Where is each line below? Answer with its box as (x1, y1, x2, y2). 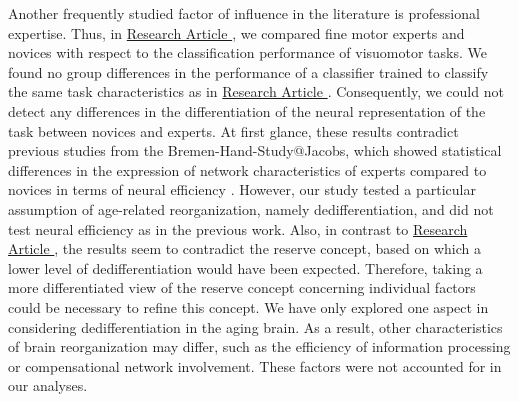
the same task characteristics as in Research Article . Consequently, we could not (8, 81, 504, 102)
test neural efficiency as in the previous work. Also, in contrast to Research (8, 218, 468, 239)
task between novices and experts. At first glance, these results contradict (8, 120, 459, 141)
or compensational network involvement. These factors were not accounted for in (8, 355, 502, 376)
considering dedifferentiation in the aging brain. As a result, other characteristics (8, 316, 503, 337)
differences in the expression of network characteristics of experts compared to (8, 159, 487, 180)
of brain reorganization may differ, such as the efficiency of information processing (8, 336, 511, 357)
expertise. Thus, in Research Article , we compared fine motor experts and (8, 22, 465, 43)
